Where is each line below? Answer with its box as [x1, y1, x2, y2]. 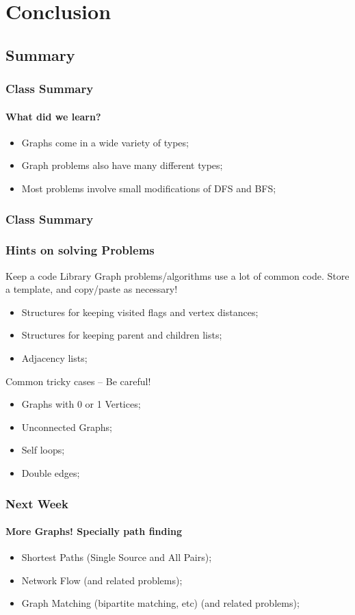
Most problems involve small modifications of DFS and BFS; [21, 181, 276, 195]
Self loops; [21, 443, 65, 457]
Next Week [5, 495, 68, 512]
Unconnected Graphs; [21, 419, 112, 434]
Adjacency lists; [21, 351, 88, 365]
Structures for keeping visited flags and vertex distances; [21, 304, 259, 319]
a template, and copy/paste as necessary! [5, 282, 178, 296]
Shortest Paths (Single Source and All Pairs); [21, 550, 212, 564]
